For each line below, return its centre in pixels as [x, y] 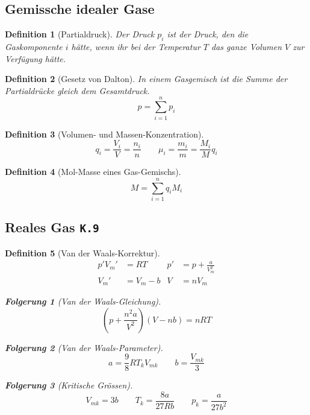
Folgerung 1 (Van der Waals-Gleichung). [83, 301]
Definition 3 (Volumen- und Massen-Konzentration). [104, 134]
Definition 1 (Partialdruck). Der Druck [80, 34]
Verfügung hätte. [36, 58]
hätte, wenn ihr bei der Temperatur [136, 46]
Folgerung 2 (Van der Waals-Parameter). [84, 347]
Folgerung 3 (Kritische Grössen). [69, 385]
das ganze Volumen [247, 46]
